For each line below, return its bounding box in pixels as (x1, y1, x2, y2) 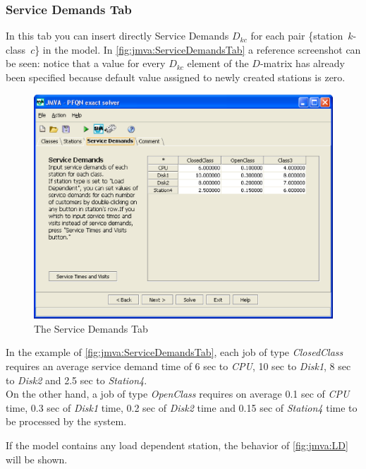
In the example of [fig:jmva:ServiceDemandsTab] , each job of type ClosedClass (6, 345, 343, 360)
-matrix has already (260, 56, 345, 71)
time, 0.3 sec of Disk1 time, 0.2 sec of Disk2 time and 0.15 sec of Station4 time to (6, 400, 358, 415)
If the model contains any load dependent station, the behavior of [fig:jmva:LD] (6, 437, 348, 452)
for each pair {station (250, 28, 343, 43)
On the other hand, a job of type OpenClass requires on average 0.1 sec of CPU (6, 386, 350, 401)
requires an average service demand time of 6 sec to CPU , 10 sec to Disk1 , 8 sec (6, 358, 351, 373)
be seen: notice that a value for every (6, 56, 166, 71)
